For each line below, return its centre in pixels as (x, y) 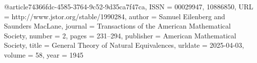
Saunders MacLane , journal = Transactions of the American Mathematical (117, 26)
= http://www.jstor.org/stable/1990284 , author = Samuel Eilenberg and (115, 16)
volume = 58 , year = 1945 (44, 54)
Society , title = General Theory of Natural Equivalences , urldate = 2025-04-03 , (124, 45)
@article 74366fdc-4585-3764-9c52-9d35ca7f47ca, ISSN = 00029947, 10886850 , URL (129, 6)
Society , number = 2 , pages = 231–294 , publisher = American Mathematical (120, 35)
